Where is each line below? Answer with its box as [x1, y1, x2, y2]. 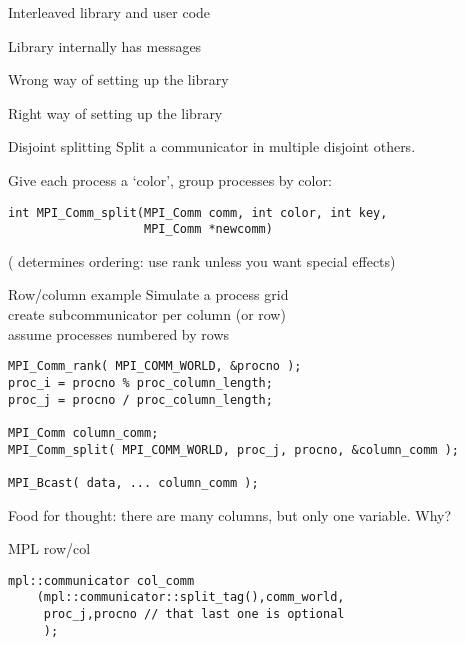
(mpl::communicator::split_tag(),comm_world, [36, 590, 345, 605]
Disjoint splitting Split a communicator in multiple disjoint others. [8, 136, 416, 157]
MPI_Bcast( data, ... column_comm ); [8, 475, 259, 490]
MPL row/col [8, 538, 91, 559]
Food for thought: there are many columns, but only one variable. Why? [8, 504, 452, 525]
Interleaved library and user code [8, 2, 211, 22]
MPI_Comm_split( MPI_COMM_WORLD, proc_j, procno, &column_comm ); [8, 442, 460, 457]
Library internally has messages [8, 35, 202, 56]
